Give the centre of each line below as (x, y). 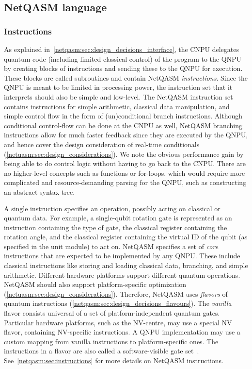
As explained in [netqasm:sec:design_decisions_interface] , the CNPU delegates (121, 49)
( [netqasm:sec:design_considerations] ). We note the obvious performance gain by (124, 154)
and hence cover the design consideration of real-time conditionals (102, 144)
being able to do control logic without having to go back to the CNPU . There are (125, 163)
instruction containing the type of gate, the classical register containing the (116, 227)
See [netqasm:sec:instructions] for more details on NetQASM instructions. (114, 360)
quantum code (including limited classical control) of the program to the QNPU (123, 59)
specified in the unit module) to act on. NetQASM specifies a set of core (111, 246)
